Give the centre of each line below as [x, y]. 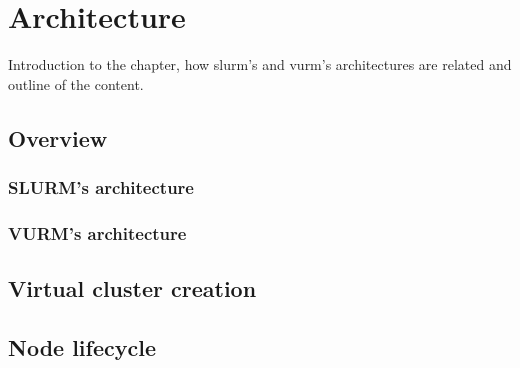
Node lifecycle [82, 346]
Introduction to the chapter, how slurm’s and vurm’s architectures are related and [260, 64]
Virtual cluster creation [132, 288]
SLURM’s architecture [101, 187]
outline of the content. [76, 83]
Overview [58, 137]
